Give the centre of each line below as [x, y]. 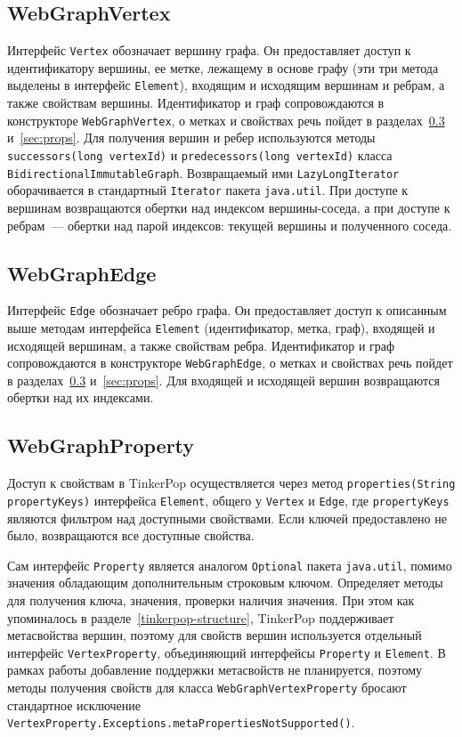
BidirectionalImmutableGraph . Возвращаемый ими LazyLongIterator [203, 172]
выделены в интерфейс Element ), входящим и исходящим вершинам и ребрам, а [226, 85]
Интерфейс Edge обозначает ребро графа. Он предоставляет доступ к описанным [227, 310]
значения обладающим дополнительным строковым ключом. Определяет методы [225, 583]
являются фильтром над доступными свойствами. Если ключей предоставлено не [227, 518]
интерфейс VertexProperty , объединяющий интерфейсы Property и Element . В [227, 652]
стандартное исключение [74, 705]
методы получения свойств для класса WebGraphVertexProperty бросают [207, 688]
